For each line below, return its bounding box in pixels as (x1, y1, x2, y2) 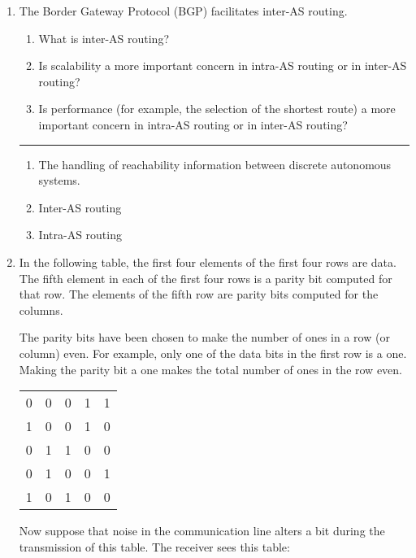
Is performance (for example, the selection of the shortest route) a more (38, 100, 396, 117)
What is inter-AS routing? (38, 29, 169, 46)
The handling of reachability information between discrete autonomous (38, 155, 392, 172)
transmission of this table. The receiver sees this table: (19, 538, 290, 555)
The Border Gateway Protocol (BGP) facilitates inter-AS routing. (19, 2, 348, 19)
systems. (38, 172, 80, 189)
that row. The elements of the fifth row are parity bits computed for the (19, 286, 379, 303)
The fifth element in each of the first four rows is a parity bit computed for (19, 269, 392, 286)
